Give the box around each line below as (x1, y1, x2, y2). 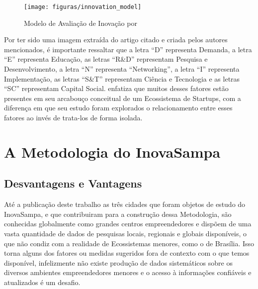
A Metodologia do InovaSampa (4, 141, 221, 162)
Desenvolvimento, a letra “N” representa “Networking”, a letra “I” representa (4, 64, 240, 74)
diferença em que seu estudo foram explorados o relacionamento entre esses (4, 102, 233, 113)
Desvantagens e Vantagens (4, 176, 142, 191)
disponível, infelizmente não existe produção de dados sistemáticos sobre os (4, 257, 233, 268)
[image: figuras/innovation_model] (24, 3, 142, 10)
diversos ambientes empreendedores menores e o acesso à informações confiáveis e (4, 267, 252, 278)
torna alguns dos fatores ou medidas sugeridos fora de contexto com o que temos (4, 248, 250, 258)
